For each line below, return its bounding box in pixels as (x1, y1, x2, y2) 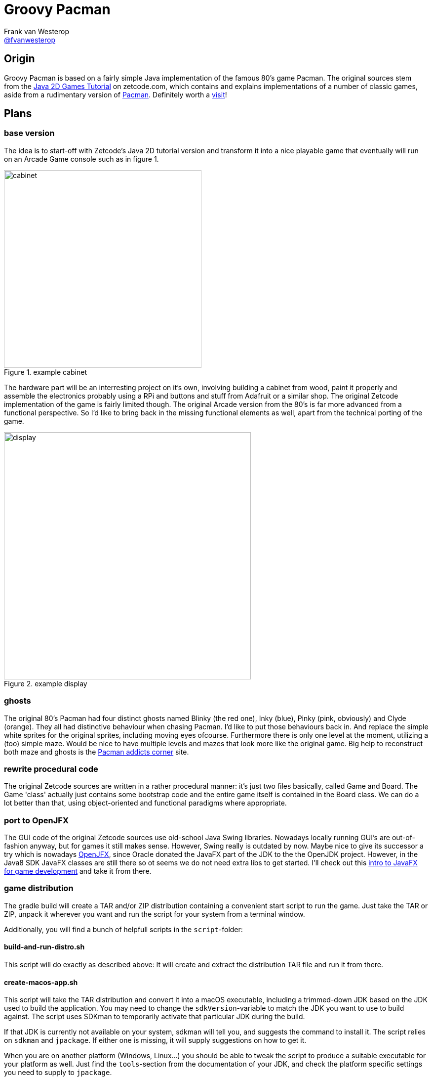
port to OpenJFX (4, 815, 69, 825)
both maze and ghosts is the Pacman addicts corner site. (4, 747, 189, 756)
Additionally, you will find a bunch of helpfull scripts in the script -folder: (4, 925, 243, 934)
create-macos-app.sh (4, 978, 78, 987)
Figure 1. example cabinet (4, 367, 87, 376)
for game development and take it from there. (4, 867, 152, 876)
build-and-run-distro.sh (4, 942, 85, 951)
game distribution (4, 883, 74, 894)
